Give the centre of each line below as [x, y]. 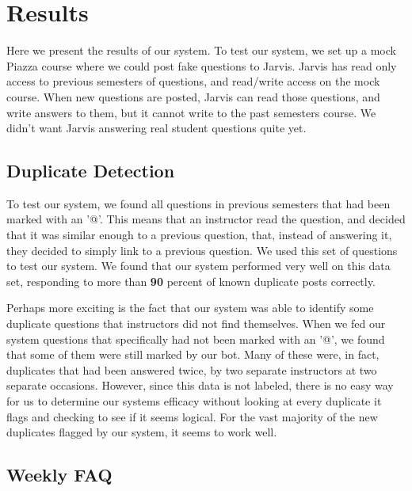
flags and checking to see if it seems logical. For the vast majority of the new [192, 416]
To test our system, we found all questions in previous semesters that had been [198, 203]
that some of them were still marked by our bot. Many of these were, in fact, [193, 354]
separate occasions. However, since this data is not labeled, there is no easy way [200, 385]
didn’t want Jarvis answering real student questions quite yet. [156, 128]
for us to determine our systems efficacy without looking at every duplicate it [194, 401]
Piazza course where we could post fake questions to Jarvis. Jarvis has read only [202, 65]
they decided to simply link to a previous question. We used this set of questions [202, 250]
